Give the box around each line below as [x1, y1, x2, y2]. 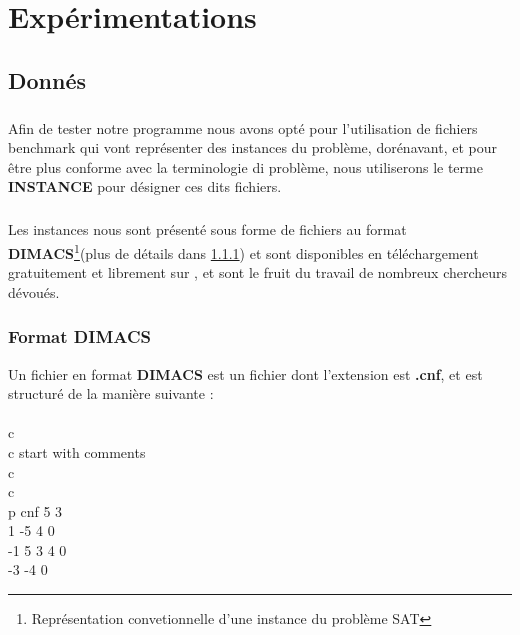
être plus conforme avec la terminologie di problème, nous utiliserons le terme [8, 156, 483, 177]
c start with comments [8, 441, 146, 462]
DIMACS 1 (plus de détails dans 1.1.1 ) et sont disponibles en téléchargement [8, 239, 479, 263]
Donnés [8, 64, 87, 95]
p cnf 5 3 [8, 500, 63, 521]
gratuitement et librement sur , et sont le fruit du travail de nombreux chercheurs [8, 262, 508, 283]
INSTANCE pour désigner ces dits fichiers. [8, 176, 282, 197]
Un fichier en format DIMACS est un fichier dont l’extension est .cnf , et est [8, 363, 483, 384]
